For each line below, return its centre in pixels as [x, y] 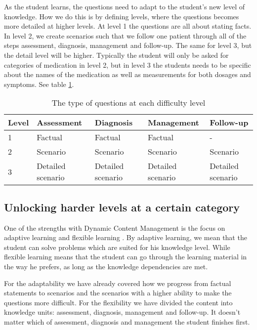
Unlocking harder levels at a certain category [122, 207]
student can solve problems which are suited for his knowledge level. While [117, 247]
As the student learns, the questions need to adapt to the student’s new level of [125, 6]
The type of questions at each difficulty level [128, 103]
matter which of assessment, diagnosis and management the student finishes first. [127, 321]
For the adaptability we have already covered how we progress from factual [118, 283]
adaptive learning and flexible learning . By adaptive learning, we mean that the [126, 237]
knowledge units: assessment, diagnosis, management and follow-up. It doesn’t [122, 312]
